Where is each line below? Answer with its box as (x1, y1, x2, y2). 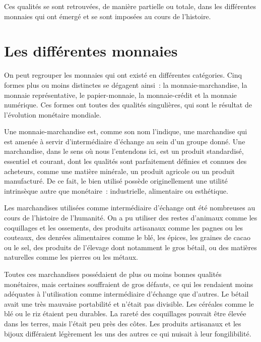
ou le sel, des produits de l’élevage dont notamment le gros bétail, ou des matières (4, 242, 257, 252)
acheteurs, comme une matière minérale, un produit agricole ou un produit (4, 165, 235, 176)
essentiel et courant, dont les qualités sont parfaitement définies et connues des (4, 156, 247, 166)
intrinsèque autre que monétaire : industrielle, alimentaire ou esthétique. (4, 185, 228, 196)
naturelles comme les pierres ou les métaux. (4, 252, 138, 262)
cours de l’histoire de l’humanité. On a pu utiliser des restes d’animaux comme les (4, 212, 257, 223)
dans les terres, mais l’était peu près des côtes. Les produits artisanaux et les (4, 318, 241, 328)
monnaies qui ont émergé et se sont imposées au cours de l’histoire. (4, 11, 211, 21)
